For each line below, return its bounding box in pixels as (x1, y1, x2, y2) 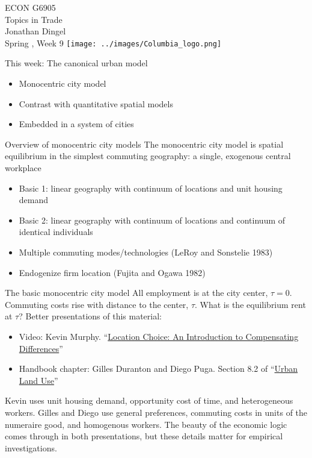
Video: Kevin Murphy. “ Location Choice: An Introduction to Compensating (19, 330, 299, 342)
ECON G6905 (5, 1, 56, 13)
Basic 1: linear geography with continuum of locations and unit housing (19, 181, 283, 194)
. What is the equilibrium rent (195, 298, 306, 310)
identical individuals (19, 225, 93, 238)
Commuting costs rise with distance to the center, (5, 298, 189, 310)
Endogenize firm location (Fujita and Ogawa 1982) (19, 266, 206, 278)
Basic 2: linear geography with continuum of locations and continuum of (19, 213, 286, 226)
